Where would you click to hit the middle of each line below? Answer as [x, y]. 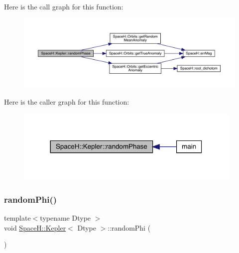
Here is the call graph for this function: [64, 6]
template [17, 218]
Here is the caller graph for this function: [67, 102]
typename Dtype [65, 218]
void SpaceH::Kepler [35, 227]
